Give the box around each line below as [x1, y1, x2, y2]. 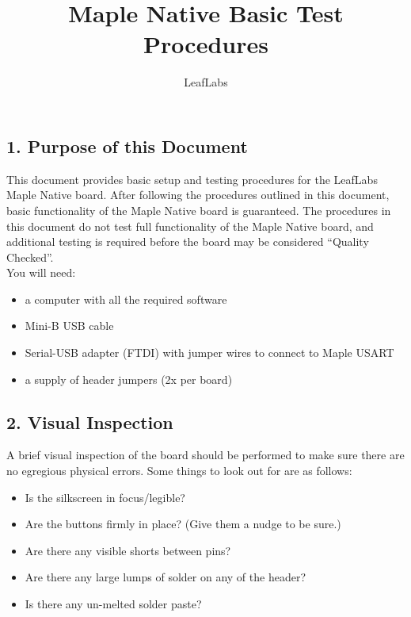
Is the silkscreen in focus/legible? [25, 489, 185, 505]
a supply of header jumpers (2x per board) [25, 370, 233, 387]
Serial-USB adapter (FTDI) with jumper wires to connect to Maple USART [25, 344, 394, 361]
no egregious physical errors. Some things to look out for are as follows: [6, 462, 352, 479]
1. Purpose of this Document [6, 133, 248, 158]
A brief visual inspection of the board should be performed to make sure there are [6, 446, 405, 463]
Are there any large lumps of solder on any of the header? [25, 569, 306, 585]
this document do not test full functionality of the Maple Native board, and [6, 217, 374, 234]
